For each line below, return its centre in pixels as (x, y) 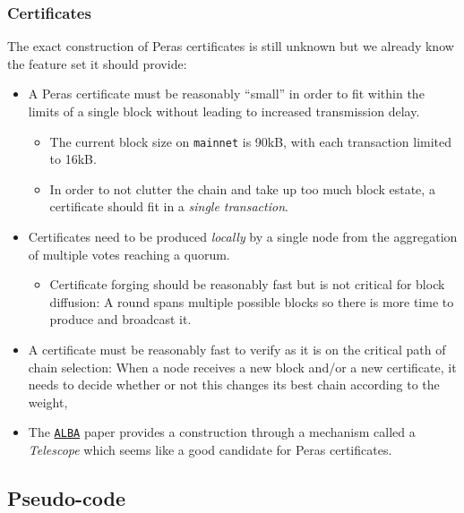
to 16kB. (73, 159)
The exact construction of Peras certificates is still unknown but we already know (231, 46)
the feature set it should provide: (97, 63)
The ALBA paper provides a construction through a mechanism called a (222, 432)
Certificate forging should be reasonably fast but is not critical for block (247, 284)
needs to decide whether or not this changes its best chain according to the (234, 385)
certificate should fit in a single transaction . (169, 206)
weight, (48, 402)
